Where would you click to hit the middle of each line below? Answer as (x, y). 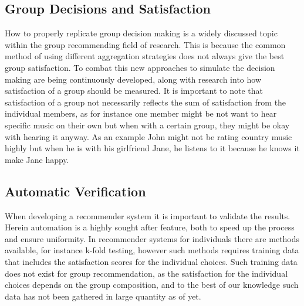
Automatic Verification (75, 191)
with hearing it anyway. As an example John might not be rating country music (148, 136)
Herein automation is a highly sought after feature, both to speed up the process (150, 227)
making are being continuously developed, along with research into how (133, 79)
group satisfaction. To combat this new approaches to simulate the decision (140, 67)
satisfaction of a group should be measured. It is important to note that (134, 91)
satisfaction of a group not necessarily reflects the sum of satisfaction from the (146, 102)
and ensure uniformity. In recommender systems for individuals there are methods (152, 238)
